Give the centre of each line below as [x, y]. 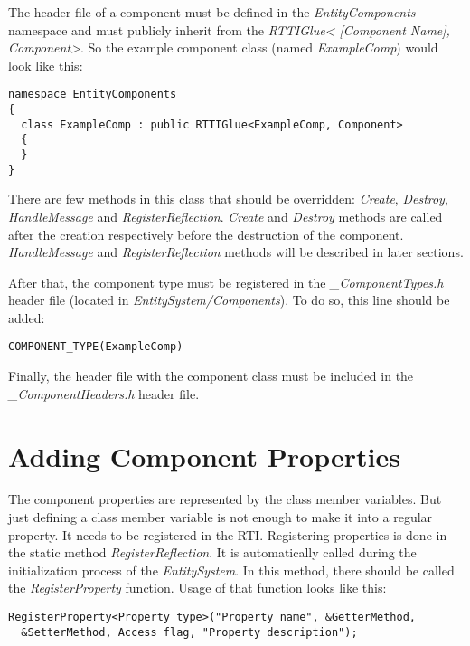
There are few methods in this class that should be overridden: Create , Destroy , [228, 199]
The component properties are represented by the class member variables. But [225, 499]
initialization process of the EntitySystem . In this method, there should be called [231, 570]
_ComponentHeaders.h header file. [104, 393]
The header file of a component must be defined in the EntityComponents [212, 12]
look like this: [46, 65]
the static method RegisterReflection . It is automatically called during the [212, 552]
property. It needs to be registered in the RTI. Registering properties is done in [228, 534]
